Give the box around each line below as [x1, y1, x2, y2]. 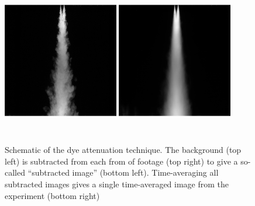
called [5, 166, 25, 179]
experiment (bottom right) [5, 189, 100, 201]
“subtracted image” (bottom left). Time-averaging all [27, 166, 219, 179]
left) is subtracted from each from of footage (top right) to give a [5, 155, 238, 167]
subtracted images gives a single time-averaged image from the [5, 177, 229, 190]
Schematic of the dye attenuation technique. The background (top [5, 144, 242, 156]
